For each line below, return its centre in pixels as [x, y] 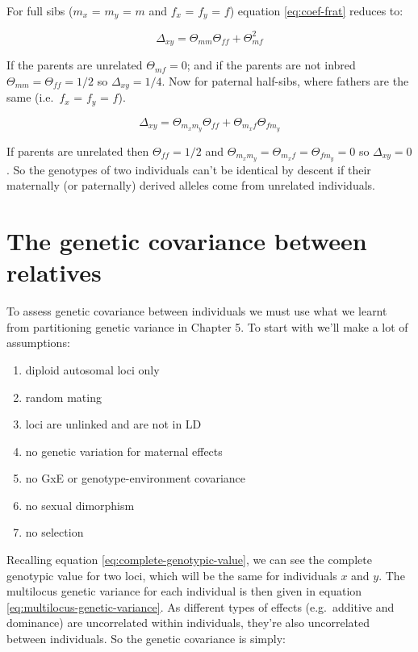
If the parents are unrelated [75, 65]
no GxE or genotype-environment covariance [136, 478]
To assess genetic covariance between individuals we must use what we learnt [197, 311]
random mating [63, 397]
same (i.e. [30, 97]
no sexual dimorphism [80, 505]
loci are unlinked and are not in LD [113, 424]
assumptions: [38, 343]
